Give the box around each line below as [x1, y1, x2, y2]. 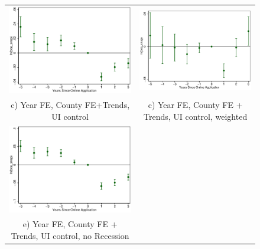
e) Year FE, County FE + [22, 217, 118, 230]
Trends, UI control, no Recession [11, 229, 129, 241]
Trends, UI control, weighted [144, 110, 248, 122]
